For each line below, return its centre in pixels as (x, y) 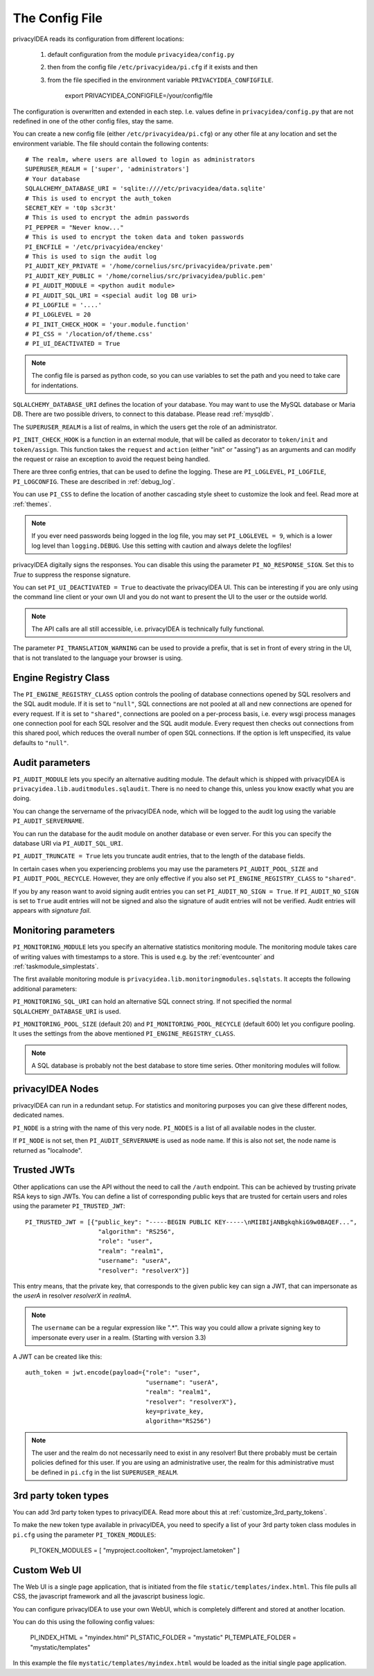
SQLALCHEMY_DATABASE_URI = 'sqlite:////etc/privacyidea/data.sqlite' (146, 189)
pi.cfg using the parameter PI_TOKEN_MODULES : (84, 1535)
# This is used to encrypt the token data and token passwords (135, 237)
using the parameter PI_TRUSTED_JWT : (69, 1206)
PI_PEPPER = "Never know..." (74, 227)
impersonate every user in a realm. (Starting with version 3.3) (119, 1337)
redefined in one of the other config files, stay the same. (93, 121)
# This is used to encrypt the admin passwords (107, 218)
